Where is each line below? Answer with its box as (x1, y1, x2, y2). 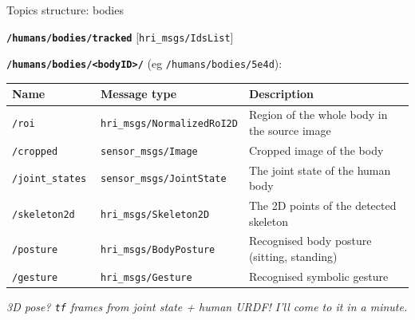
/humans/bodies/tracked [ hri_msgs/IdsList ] (6, 28, 234, 45)
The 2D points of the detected (248, 197, 397, 214)
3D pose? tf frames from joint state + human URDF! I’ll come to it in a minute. (6, 298, 408, 315)
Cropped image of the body (248, 141, 384, 158)
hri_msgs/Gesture (101, 271, 192, 283)
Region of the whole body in (248, 106, 388, 123)
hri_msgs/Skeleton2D (101, 208, 210, 220)
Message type (101, 85, 177, 102)
